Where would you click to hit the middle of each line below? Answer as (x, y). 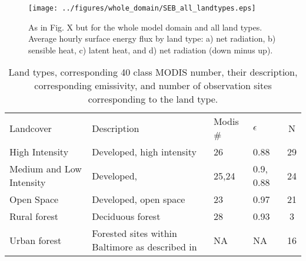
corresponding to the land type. (153, 99)
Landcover (31, 128)
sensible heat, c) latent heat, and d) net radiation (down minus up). (151, 50)
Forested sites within (134, 233)
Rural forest (34, 216)
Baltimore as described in (144, 247)
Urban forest (36, 240)
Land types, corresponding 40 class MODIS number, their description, (153, 72)
